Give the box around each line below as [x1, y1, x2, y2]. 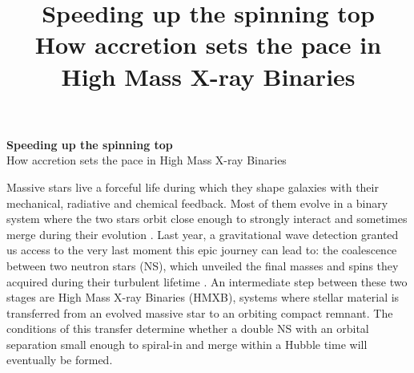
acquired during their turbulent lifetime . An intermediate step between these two [6, 273, 408, 290]
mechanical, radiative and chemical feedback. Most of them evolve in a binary [6, 194, 388, 211]
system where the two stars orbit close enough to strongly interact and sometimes [6, 210, 408, 227]
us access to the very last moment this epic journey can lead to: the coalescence [6, 241, 397, 258]
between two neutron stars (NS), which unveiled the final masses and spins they [6, 257, 399, 274]
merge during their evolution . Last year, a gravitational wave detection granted [6, 225, 399, 242]
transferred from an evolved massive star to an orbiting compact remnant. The [6, 304, 393, 321]
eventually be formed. [6, 351, 113, 368]
